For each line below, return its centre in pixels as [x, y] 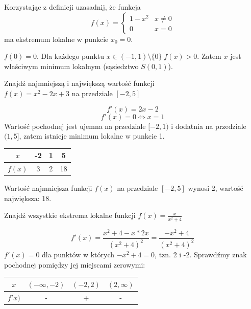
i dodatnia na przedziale [209, 126]
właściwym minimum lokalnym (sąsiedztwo [71, 66]
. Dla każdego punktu [71, 56]
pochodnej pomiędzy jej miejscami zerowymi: [75, 264]
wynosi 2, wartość [216, 188]
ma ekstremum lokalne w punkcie [56, 39]
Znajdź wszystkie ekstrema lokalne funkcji [70, 215]
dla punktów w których [78, 254]
